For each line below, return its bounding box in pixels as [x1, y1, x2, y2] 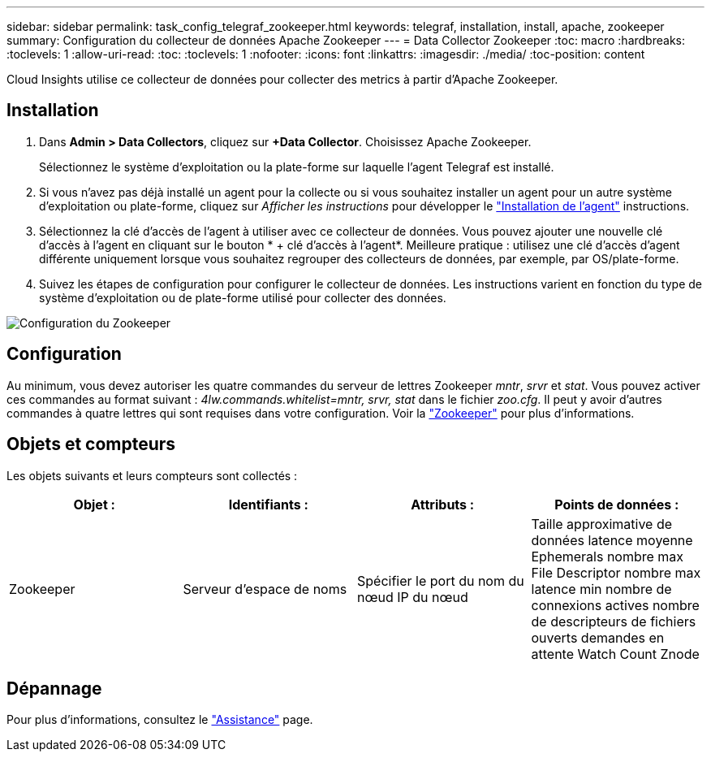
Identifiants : [228, 496, 308, 513]
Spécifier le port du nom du [357, 572, 524, 589]
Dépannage [6, 678, 102, 699]
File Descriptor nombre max [531, 564, 701, 581]
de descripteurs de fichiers [531, 613, 696, 630]
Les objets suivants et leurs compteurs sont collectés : [6, 468, 298, 483]
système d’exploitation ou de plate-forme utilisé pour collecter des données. [39, 290, 446, 305]
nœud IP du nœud [357, 588, 468, 605]
